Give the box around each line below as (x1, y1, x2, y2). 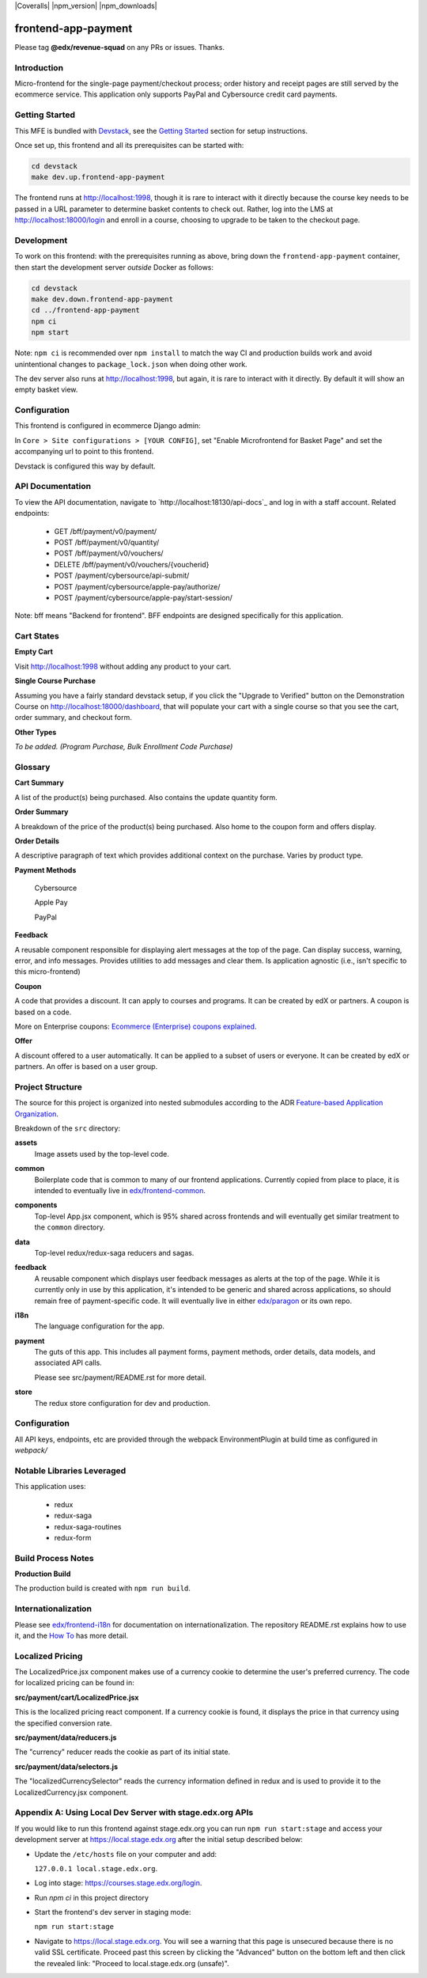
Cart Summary (14, 778, 64, 787)
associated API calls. (34, 1358, 102, 1368)
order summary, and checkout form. (14, 713, 132, 722)
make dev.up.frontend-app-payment (31, 172, 165, 182)
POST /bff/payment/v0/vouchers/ (54, 548, 164, 558)
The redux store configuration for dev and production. (34, 1398, 211, 1408)
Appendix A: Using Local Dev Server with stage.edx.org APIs (14, 1807, 254, 1818)
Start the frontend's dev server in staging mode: (34, 1908, 191, 1917)
